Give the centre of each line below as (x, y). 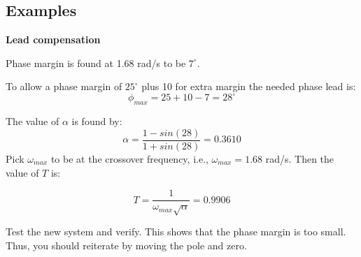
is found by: (97, 121)
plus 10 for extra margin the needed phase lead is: (249, 86)
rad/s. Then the (300, 158)
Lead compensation (53, 39)
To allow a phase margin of (64, 86)
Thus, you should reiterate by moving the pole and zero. (126, 245)
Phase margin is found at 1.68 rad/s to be (96, 63)
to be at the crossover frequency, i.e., (129, 158)
